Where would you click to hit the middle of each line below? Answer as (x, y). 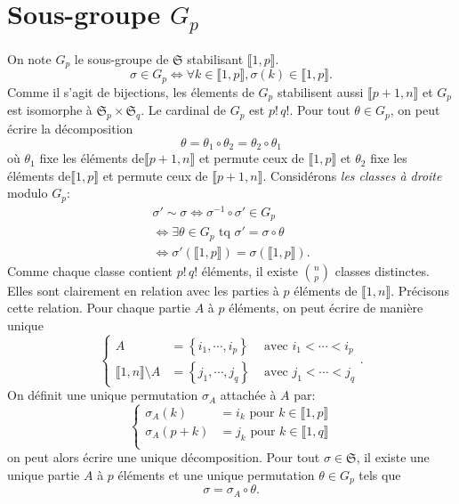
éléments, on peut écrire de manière (326, 308)
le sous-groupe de (121, 58)
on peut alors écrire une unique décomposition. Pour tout (164, 457)
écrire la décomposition (70, 128)
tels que (380, 474)
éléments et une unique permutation (216, 474)
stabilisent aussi (320, 91)
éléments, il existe (250, 270)
